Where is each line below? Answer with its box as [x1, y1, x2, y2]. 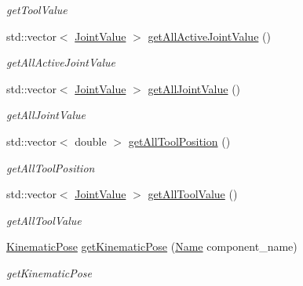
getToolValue [6, 2, 68, 17]
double [75, 132, 107, 149]
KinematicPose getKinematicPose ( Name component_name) [6, 238, 298, 255]
